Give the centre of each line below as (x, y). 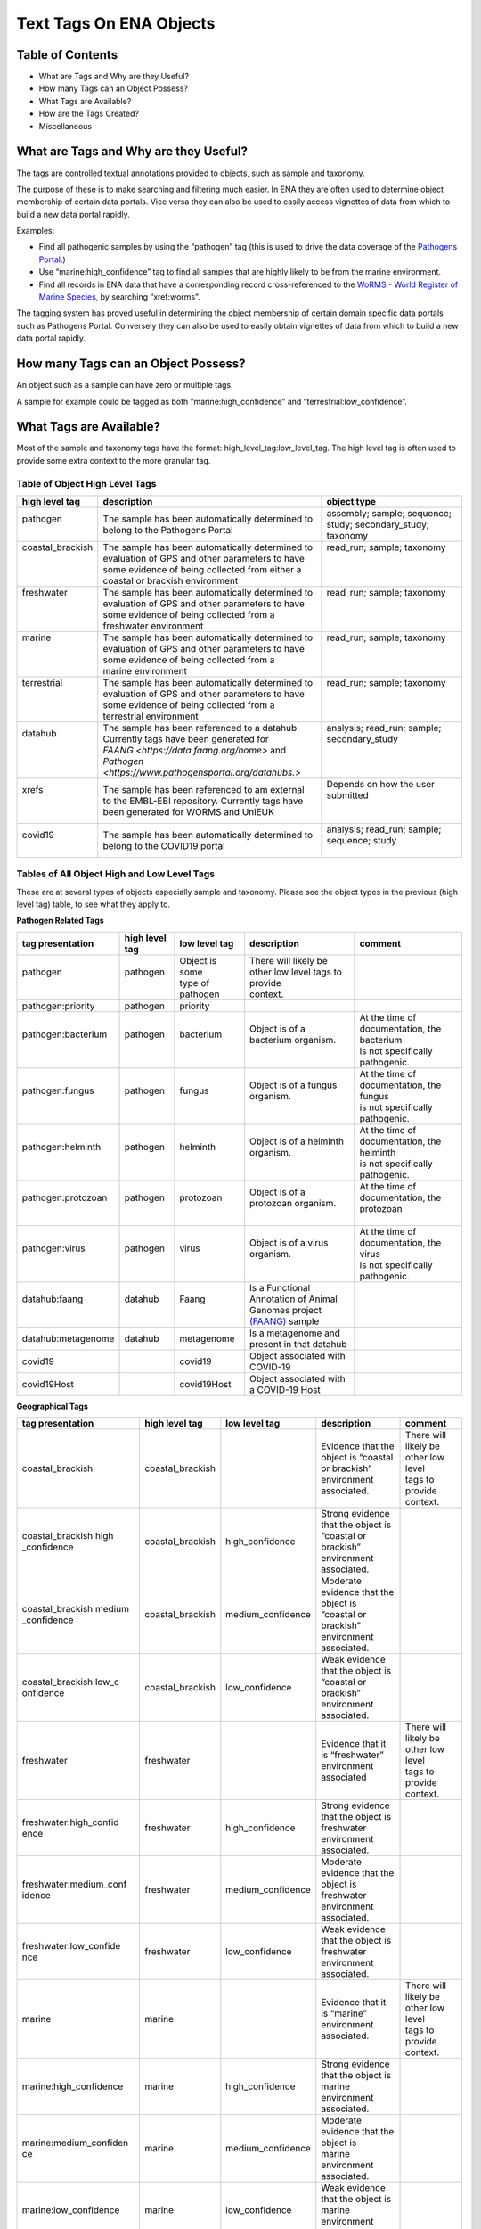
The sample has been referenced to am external (204, 789)
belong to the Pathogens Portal (168, 530)
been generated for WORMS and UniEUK (189, 811)
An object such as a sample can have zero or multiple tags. (125, 385)
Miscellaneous (65, 126)
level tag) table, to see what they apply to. (94, 904)
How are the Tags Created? (89, 114)
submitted (347, 795)
